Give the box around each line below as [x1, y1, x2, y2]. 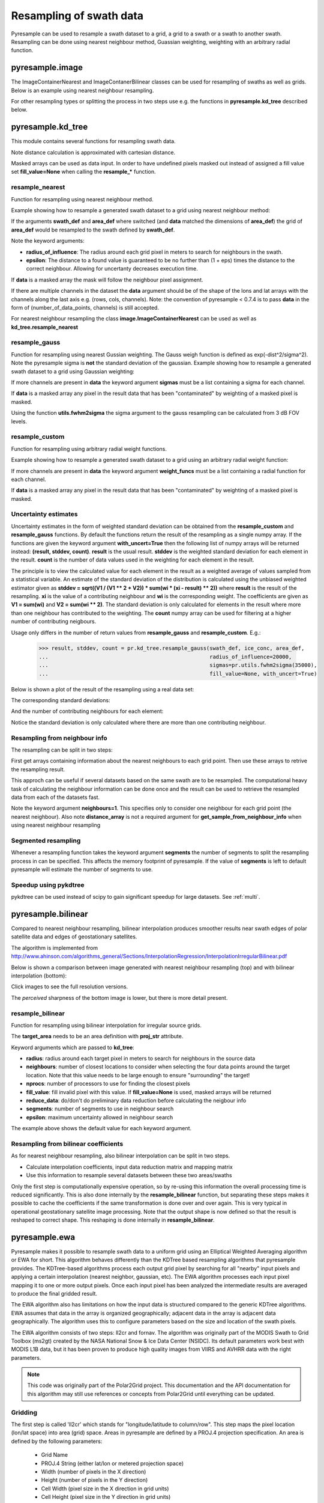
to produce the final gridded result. [11, 1290, 97, 1297]
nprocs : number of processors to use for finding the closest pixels [26, 1080, 190, 1088]
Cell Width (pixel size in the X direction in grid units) [41, 1485, 169, 1492]
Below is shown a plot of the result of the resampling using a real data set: [11, 685, 194, 693]
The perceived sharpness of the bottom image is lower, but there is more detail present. [11, 994, 228, 1001]
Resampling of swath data [11, 9, 144, 22]
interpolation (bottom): [11, 972, 67, 979]
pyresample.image [11, 63, 83, 73]
